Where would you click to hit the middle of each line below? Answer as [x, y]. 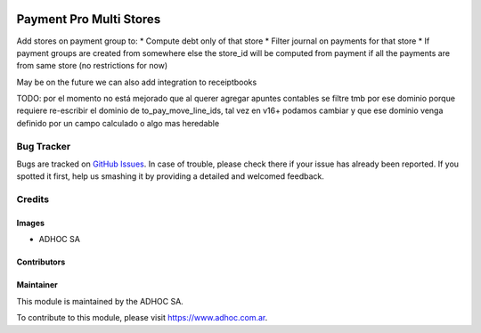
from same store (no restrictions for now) [92, 66]
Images [30, 223]
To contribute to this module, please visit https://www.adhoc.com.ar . [142, 318]
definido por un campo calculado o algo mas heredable [118, 123]
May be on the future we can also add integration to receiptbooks [137, 82]
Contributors [41, 262]
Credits [33, 199]
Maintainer [37, 285]
